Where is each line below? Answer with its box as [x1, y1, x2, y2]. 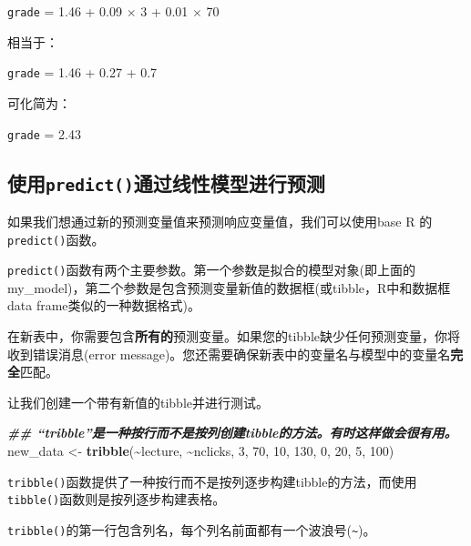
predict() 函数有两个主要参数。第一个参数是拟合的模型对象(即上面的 [7, 260, 415, 279]
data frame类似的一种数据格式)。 [7, 296, 200, 315]
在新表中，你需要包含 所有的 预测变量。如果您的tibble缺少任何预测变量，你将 [7, 327, 461, 346]
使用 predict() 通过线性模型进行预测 [7, 168, 325, 197]
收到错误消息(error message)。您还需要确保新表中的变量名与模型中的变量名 [7, 344, 451, 363]
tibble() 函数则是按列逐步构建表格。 [7, 490, 226, 509]
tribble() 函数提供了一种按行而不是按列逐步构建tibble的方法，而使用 [7, 471, 417, 490]
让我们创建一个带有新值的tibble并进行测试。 [7, 392, 270, 411]
